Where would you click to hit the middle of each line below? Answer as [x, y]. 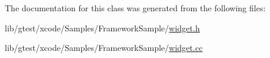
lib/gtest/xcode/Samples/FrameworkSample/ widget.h [102, 28]
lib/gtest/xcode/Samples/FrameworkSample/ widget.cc [104, 48]
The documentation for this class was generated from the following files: [135, 8]
